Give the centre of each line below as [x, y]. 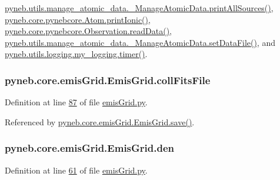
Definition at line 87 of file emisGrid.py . [76, 102]
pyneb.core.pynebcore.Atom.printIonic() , [78, 19]
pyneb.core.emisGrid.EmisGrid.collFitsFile [108, 80]
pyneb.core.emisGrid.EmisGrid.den [89, 148]
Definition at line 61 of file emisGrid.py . [76, 170]
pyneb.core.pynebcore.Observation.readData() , [88, 31]
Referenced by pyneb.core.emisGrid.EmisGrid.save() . [100, 121]
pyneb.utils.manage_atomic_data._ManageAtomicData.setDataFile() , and [140, 42]
